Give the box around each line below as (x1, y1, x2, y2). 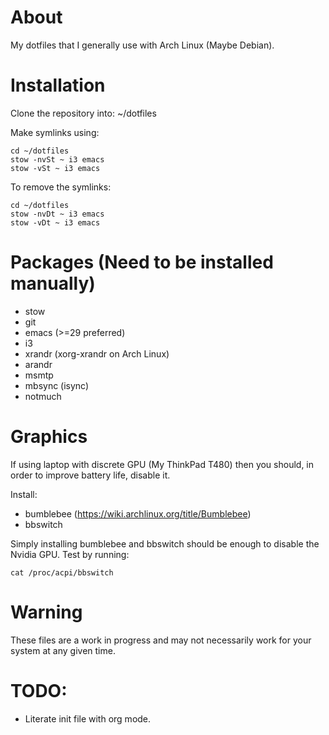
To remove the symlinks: (10, 181, 112, 193)
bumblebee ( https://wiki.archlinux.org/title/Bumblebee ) (24, 507, 252, 520)
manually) (10, 272, 96, 295)
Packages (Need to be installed (10, 251, 274, 274)
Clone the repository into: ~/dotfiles (10, 107, 157, 119)
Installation (10, 74, 106, 97)
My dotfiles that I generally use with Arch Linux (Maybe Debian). (10, 39, 275, 51)
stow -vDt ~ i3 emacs (10, 217, 101, 228)
